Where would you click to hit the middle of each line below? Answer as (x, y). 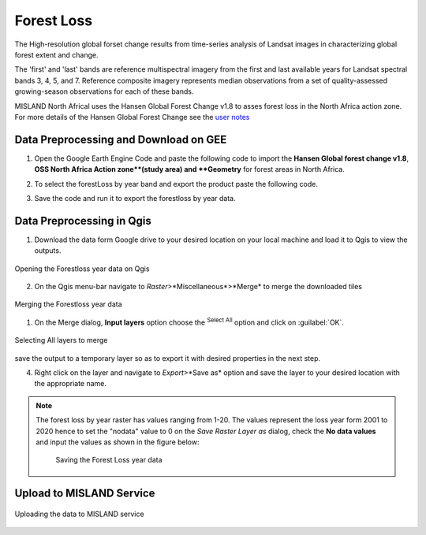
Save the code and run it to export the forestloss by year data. (135, 198)
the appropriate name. (70, 384)
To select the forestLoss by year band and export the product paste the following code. (176, 184)
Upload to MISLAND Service (85, 494)
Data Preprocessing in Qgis (83, 221)
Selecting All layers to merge (61, 340)
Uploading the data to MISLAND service (80, 514)
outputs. (48, 251)
